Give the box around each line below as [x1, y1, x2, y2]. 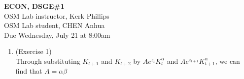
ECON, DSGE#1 [4, 1, 65, 11]
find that [15, 66, 42, 76]
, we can [215, 55, 240, 66]
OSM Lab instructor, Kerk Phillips [4, 10, 109, 21]
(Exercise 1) [15, 46, 52, 56]
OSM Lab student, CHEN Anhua [4, 20, 105, 30]
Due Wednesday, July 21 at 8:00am [4, 29, 110, 40]
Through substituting [15, 55, 80, 66]
